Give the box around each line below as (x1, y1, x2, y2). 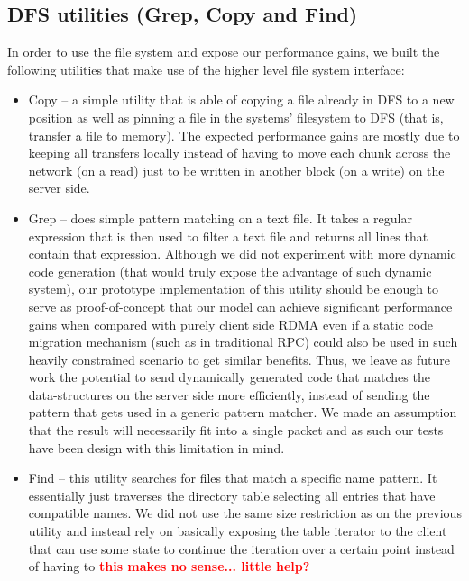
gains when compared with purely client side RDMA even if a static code (28, 314, 434, 333)
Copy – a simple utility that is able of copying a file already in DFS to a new (28, 90, 455, 109)
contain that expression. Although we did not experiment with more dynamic (28, 244, 456, 263)
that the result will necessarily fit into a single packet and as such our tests (28, 421, 444, 440)
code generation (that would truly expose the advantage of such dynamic (28, 261, 432, 280)
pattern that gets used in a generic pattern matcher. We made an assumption (28, 403, 457, 422)
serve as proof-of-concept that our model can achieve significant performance (28, 296, 453, 315)
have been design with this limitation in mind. (28, 438, 285, 457)
